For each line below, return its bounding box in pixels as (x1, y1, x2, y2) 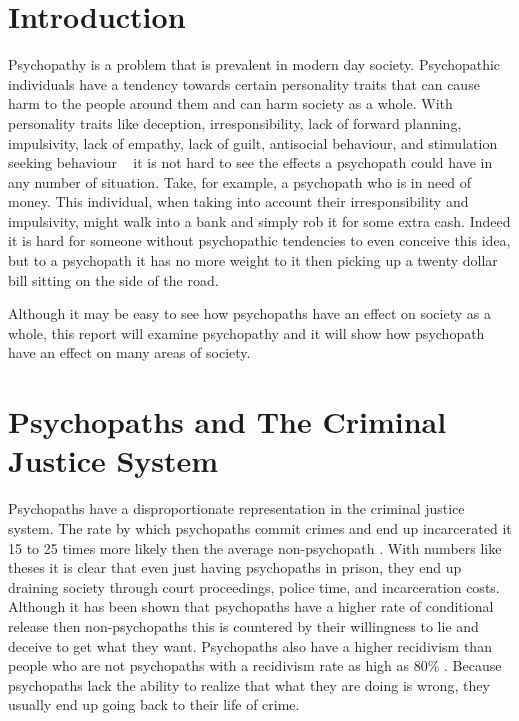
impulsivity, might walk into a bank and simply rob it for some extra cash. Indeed (8, 210, 511, 231)
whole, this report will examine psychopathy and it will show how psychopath (8, 322, 485, 343)
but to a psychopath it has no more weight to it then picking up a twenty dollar (8, 250, 498, 271)
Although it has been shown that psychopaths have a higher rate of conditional (8, 596, 494, 617)
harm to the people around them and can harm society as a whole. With (8, 93, 453, 114)
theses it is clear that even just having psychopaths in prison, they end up (8, 557, 462, 578)
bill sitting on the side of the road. (8, 269, 219, 290)
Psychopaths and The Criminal (8, 401, 447, 442)
